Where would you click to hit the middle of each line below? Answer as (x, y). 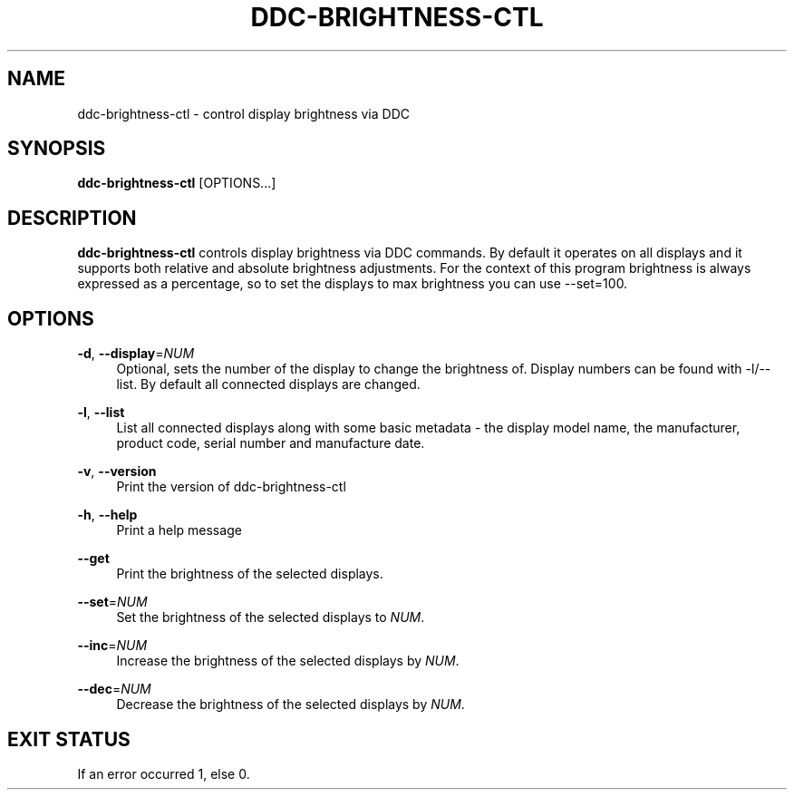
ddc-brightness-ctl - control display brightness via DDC (243, 113)
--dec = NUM (114, 689)
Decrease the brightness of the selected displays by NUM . (290, 705)
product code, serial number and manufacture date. (271, 443)
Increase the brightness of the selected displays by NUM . (288, 661)
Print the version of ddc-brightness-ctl (231, 487)
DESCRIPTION (72, 218)
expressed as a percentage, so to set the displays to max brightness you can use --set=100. (353, 284)
